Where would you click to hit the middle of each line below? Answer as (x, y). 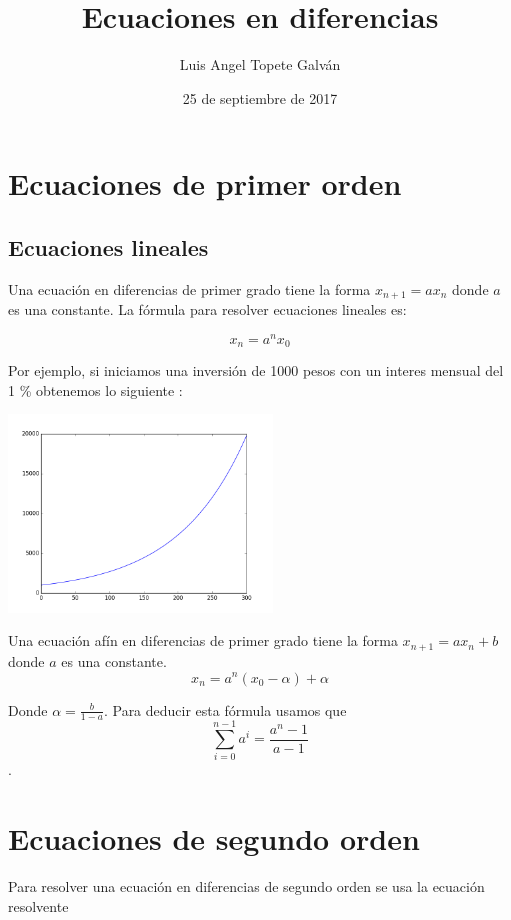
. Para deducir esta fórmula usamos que (225, 709)
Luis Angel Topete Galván (260, 64)
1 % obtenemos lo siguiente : (95, 389)
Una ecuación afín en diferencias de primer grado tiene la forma (203, 640)
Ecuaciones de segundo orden (214, 838)
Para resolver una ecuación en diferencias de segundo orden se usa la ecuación (246, 886)
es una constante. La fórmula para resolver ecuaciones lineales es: (207, 309)
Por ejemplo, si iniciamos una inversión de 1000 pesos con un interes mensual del (256, 370)
